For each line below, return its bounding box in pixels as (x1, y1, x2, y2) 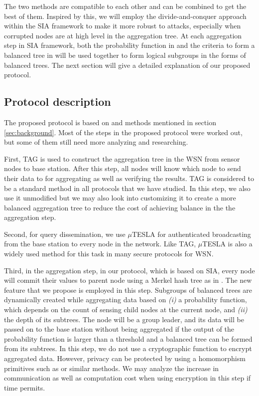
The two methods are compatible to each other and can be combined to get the (4, 1, 247, 11)
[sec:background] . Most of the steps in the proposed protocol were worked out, (4, 127, 243, 137)
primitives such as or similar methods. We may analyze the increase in (4, 363, 219, 373)
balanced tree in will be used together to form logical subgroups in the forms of (4, 49, 246, 60)
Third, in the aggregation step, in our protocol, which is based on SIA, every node (4, 265, 255, 275)
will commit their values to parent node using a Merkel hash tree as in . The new (4, 275, 252, 285)
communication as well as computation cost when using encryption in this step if (4, 373, 251, 383)
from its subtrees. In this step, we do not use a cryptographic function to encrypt (4, 343, 252, 354)
